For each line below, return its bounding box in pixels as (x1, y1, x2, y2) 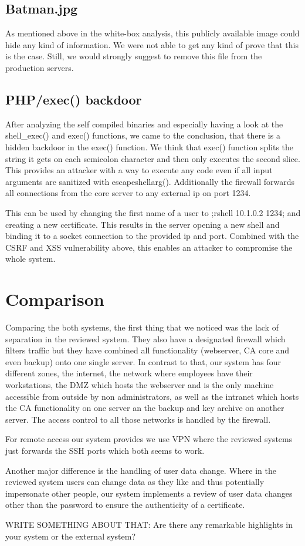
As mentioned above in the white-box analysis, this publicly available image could (5, 27, 300, 39)
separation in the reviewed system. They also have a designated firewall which (5, 332, 286, 345)
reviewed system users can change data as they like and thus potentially (5, 476, 265, 488)
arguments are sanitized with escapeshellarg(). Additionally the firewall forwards (5, 175, 294, 187)
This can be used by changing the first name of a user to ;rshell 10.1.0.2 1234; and (5, 206, 301, 218)
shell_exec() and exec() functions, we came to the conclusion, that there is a (5, 129, 280, 141)
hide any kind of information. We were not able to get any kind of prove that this (5, 38, 299, 50)
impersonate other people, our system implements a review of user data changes (5, 487, 293, 499)
